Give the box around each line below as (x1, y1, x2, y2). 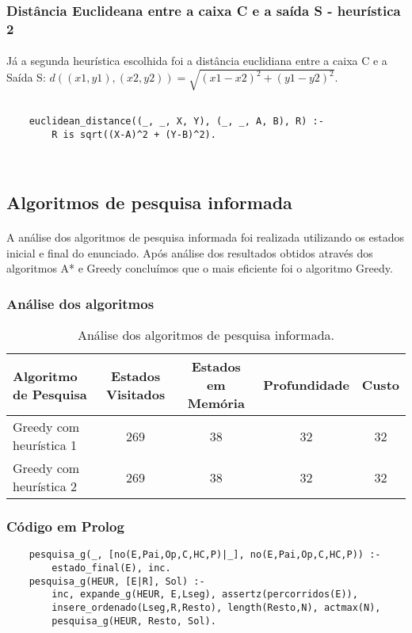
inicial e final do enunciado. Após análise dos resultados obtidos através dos (6, 244, 373, 261)
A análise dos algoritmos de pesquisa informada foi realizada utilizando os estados (6, 229, 405, 246)
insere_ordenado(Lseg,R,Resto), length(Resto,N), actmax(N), (51, 602, 381, 613)
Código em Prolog (6, 517, 124, 536)
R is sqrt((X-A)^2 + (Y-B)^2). (51, 128, 216, 140)
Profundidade (263, 376, 349, 395)
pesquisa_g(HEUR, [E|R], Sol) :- (29, 575, 205, 587)
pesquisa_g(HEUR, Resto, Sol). (51, 615, 216, 627)
